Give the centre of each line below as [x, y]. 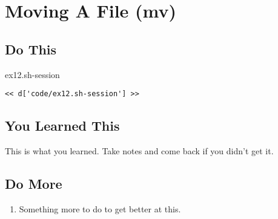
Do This [31, 49]
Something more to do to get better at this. [100, 208]
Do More [34, 184]
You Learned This [62, 126]
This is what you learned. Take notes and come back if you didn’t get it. [139, 151]
